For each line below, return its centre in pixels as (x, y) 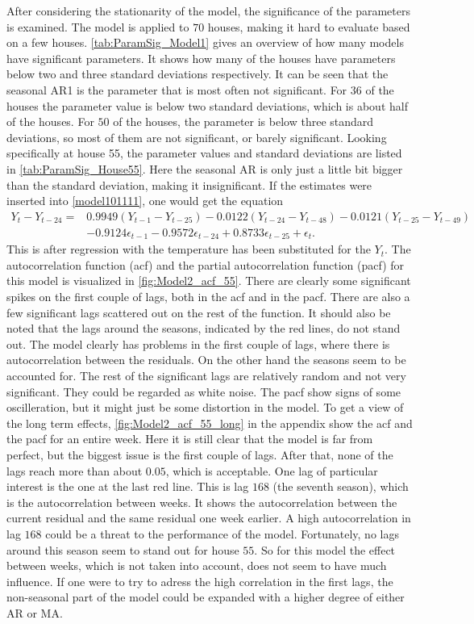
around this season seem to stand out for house (123, 549)
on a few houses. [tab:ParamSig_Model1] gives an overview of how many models (205, 42)
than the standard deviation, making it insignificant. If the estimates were (189, 184)
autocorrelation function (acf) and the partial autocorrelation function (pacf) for (206, 264)
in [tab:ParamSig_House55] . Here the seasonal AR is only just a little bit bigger (205, 168)
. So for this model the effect (325, 549)
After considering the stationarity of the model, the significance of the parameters (209, 10)
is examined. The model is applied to (98, 26)
